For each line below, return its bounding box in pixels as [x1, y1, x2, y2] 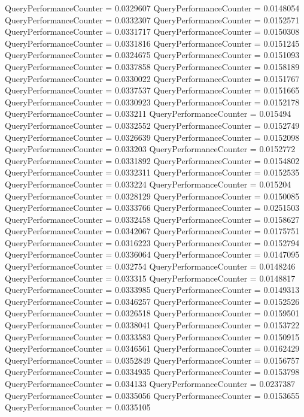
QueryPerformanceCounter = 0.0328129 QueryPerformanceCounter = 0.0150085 [5, 189, 300, 202]
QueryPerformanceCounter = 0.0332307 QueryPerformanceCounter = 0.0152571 [5, 13, 300, 26]
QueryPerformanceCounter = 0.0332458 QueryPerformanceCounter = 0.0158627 [5, 213, 300, 225]
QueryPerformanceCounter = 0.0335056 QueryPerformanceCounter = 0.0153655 [5, 389, 300, 401]
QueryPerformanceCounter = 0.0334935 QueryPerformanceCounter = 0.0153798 [5, 365, 300, 378]
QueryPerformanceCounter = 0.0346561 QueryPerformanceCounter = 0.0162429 [5, 342, 300, 355]
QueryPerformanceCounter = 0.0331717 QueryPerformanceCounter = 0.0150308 [5, 25, 300, 38]
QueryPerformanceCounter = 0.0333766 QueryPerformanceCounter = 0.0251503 [5, 201, 300, 214]
